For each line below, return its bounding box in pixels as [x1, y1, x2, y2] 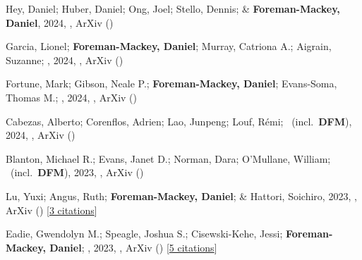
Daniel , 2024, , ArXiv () [6, 15, 114, 30]
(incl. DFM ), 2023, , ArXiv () [10, 165, 144, 180]
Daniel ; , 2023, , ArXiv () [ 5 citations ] [49, 240, 217, 254]
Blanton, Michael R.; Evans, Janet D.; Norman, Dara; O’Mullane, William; [6, 151, 331, 166]
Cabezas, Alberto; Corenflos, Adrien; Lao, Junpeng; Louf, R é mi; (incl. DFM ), [6, 113, 352, 128]
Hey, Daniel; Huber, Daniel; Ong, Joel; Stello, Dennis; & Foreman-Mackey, [6, 1, 340, 16]
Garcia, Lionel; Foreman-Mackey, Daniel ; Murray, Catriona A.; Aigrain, [6, 39, 332, 54]
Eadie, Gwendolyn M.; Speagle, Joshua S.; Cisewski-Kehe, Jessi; [6, 226, 283, 241]
